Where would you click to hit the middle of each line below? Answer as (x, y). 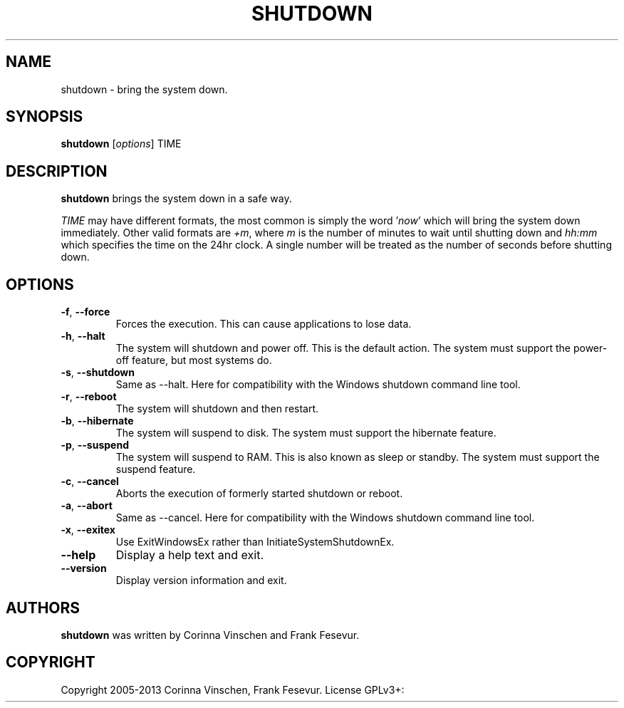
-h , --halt (83, 336)
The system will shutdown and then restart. (217, 409)
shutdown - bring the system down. (144, 89)
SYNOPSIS (45, 117)
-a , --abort (87, 506)
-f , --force (85, 312)
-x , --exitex (88, 530)
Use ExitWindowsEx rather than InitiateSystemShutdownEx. (255, 542)
